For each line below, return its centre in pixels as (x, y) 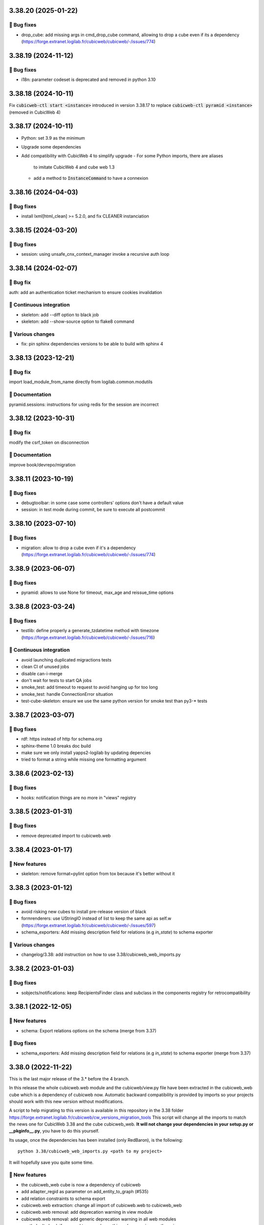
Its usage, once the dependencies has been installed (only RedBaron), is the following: (96, 1140)
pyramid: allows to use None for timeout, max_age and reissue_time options (97, 592)
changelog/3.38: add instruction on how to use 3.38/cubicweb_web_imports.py (101, 955)
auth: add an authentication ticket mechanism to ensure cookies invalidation (86, 292)
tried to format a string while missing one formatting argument (84, 759)
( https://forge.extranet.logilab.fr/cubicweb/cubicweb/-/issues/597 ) (88, 925)
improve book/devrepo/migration (42, 465)
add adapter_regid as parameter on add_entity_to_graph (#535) (85, 1192)
